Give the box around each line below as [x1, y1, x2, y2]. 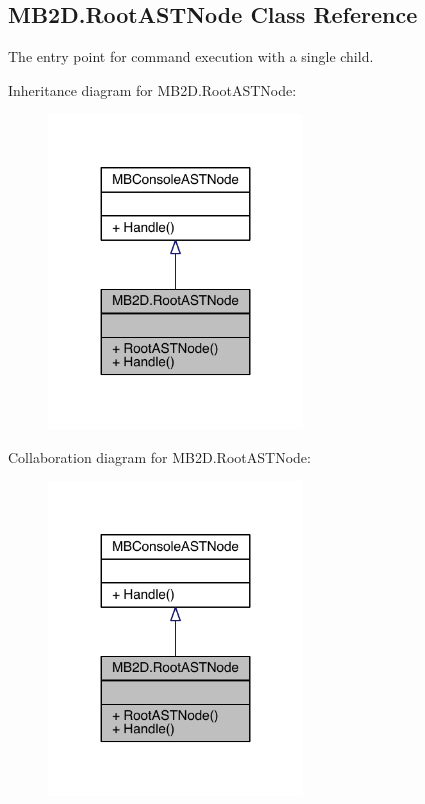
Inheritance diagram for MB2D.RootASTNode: [8, 79, 297, 100]
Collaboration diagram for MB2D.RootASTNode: [8, 446, 311, 467]
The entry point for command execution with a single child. [8, 46, 374, 67]
